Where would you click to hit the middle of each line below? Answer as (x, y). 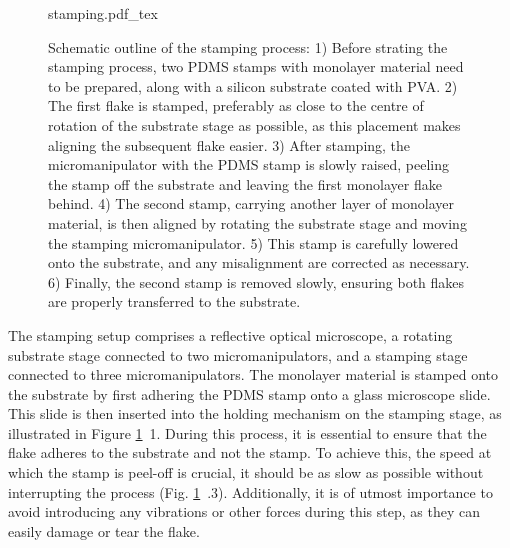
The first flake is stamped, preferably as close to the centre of (236, 105)
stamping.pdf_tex (103, 13)
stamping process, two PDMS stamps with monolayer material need (256, 66)
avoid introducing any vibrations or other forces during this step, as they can (244, 511)
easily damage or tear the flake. (104, 530)
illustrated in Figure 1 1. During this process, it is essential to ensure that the (247, 432)
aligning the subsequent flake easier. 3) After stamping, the (229, 144)
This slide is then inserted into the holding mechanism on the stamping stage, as (255, 413)
